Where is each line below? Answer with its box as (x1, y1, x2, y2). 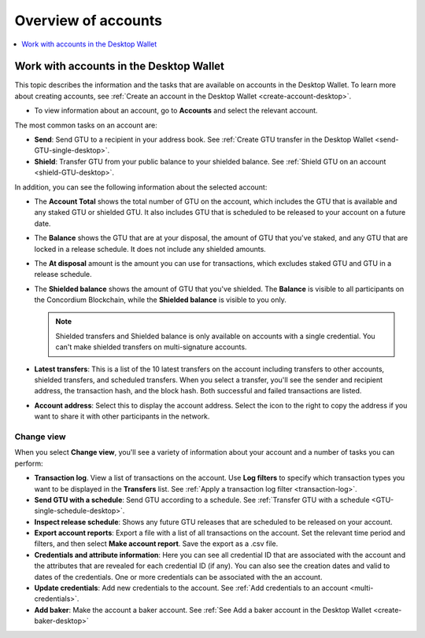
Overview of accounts (14, 12, 163, 29)
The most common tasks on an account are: (14, 120, 157, 130)
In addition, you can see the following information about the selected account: (14, 182, 268, 192)
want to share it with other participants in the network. (34, 411, 210, 421)
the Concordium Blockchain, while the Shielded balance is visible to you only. (34, 295, 286, 304)
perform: (14, 459, 43, 468)
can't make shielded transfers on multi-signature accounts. (55, 342, 247, 352)
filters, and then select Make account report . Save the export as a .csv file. (34, 539, 279, 548)
